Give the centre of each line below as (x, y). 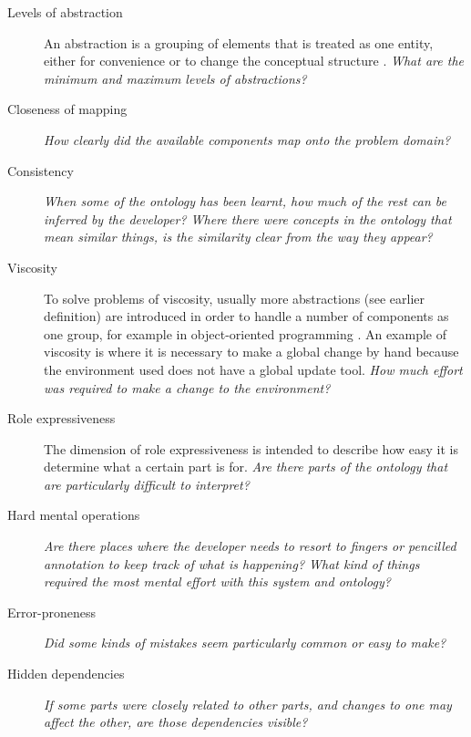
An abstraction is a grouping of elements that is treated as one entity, (239, 42)
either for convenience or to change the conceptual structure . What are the (254, 61)
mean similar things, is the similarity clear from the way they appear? (238, 237)
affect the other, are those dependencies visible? (176, 722)
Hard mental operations (74, 515)
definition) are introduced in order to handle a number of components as (246, 316)
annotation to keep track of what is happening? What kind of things (232, 563)
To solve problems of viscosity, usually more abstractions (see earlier (235, 298)
